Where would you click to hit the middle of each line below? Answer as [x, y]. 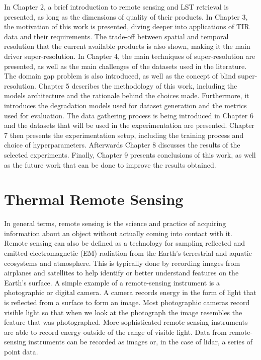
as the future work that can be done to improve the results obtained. [110, 164]
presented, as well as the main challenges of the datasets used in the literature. [125, 66]
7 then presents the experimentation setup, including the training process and [124, 135]
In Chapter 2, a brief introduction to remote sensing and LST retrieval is [116, 7]
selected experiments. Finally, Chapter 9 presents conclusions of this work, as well [130, 154]
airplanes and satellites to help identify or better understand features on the [121, 273]
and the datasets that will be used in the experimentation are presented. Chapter [129, 125]
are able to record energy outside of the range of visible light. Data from [115, 332]
